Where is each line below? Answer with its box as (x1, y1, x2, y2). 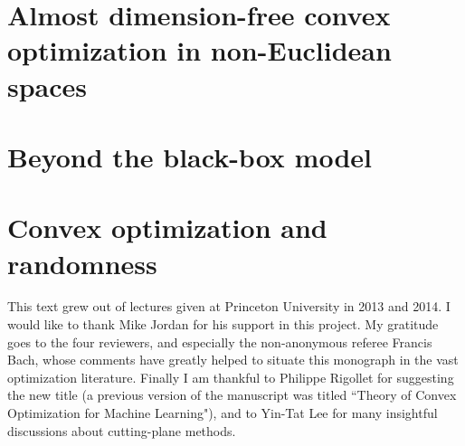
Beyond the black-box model (7, 138, 372, 175)
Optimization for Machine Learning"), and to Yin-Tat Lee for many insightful (7, 403, 438, 422)
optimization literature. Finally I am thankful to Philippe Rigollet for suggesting (7, 367, 454, 386)
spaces (7, 67, 88, 104)
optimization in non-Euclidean (7, 32, 392, 69)
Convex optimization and (7, 209, 327, 246)
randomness (7, 244, 157, 281)
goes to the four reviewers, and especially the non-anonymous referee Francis (7, 332, 432, 351)
